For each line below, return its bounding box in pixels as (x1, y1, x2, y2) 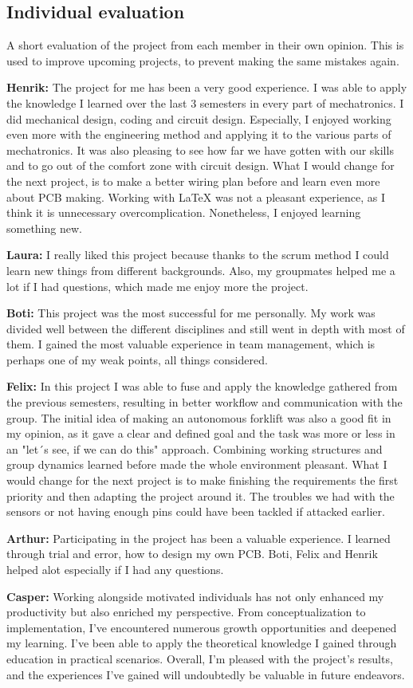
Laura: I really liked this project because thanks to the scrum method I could (6, 246, 389, 263)
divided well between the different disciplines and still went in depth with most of (6, 320, 405, 336)
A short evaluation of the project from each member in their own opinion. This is (6, 37, 404, 53)
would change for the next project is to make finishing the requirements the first (6, 472, 399, 489)
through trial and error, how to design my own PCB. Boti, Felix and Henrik (6, 545, 378, 562)
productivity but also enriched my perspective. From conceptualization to (6, 603, 366, 620)
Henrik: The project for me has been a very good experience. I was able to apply (6, 79, 407, 96)
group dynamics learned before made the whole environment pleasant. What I (6, 456, 387, 473)
